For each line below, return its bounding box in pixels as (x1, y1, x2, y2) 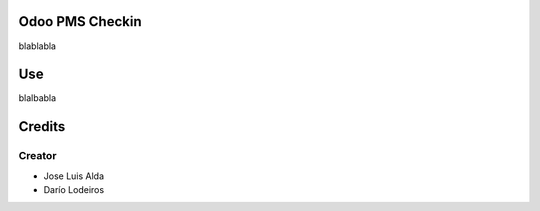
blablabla (18, 40, 57, 52)
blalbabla (18, 92, 57, 104)
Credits (18, 118, 66, 135)
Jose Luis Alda (43, 170, 105, 182)
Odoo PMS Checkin (18, 13, 142, 30)
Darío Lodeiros (43, 183, 105, 195)
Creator (18, 149, 57, 163)
